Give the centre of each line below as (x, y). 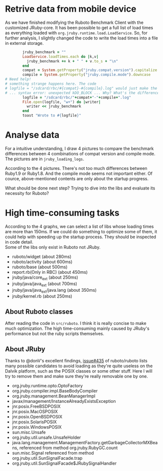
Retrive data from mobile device (71, 9)
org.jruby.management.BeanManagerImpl (54, 396)
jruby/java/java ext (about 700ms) (45, 284)
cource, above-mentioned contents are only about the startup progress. (77, 179)
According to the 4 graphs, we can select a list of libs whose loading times (80, 226)
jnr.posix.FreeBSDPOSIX (36, 406)
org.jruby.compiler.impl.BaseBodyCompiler (55, 391)
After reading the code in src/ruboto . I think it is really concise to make (76, 323)
